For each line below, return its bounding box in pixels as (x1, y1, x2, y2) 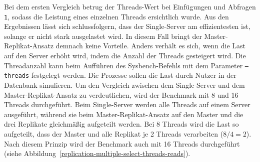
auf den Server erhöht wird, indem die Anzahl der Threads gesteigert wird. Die (4, 50, 246, 61)
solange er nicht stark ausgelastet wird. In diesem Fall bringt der (4, 30, 202, 41)
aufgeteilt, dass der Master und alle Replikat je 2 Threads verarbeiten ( (4, 128, 223, 139)
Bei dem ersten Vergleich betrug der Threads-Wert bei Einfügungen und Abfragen (4, 1, 256, 11)
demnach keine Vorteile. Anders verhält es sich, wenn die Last (55, 40, 246, 51)
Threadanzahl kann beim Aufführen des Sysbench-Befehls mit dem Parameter (4, 60, 243, 70)
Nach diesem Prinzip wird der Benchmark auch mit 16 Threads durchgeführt (4, 138, 240, 149)
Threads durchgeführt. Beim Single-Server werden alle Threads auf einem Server (4, 99, 250, 110)
